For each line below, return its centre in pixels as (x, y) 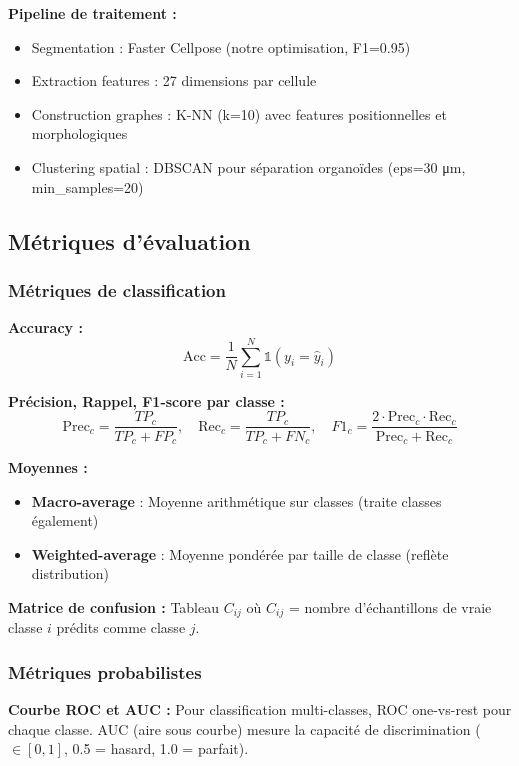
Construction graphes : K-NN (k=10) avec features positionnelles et (239, 113)
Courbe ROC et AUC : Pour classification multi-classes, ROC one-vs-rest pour (260, 709)
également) (65, 520)
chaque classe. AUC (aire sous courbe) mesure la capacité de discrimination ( (244, 728)
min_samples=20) (87, 186)
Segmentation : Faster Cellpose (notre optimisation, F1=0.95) (221, 46)
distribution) (70, 573)
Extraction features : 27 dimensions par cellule (174, 80)
